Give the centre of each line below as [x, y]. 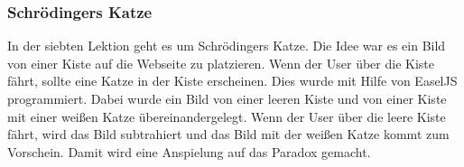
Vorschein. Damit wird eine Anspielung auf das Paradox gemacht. [189, 151]
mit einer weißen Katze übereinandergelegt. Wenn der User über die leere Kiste [227, 116]
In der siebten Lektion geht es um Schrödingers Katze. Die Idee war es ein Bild [227, 46]
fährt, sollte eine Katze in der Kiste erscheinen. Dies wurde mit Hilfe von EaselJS [232, 81]
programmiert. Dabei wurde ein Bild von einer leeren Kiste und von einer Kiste [227, 98]
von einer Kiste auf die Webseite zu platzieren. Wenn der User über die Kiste [221, 63]
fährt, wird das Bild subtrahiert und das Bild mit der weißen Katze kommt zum [228, 134]
